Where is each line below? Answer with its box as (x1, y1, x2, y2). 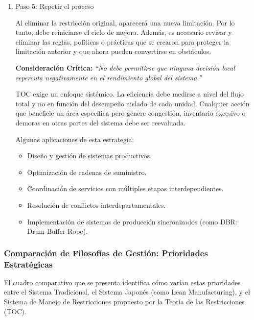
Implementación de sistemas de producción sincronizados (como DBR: (27, 216, 237, 226)
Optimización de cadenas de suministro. (27, 167, 147, 177)
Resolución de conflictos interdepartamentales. (27, 199, 166, 210)
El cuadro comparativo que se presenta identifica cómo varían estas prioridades (4, 277, 241, 287)
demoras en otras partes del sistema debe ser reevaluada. (15, 117, 186, 127)
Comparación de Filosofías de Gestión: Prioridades (4, 246, 208, 259)
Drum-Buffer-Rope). (27, 226, 88, 236)
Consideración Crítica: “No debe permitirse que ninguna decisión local (15, 62, 235, 73)
